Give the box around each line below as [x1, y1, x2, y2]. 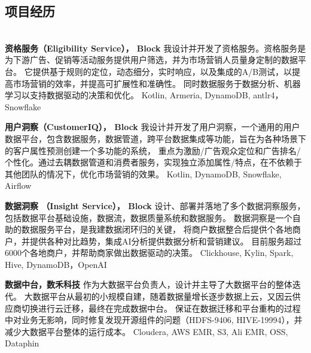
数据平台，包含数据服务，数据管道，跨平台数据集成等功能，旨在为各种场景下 [5, 132, 306, 144]
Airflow [5, 179, 32, 192]
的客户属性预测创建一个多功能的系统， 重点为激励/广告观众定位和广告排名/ [5, 144, 301, 156]
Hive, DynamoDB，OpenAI [5, 258, 107, 270]
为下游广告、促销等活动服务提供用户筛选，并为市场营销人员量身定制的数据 [5, 53, 298, 66]
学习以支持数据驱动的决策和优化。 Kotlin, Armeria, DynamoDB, [5, 89, 251, 101]
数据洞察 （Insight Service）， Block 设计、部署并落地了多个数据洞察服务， [5, 199, 306, 212]
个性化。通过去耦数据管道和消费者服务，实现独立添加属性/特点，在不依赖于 [5, 156, 302, 168]
